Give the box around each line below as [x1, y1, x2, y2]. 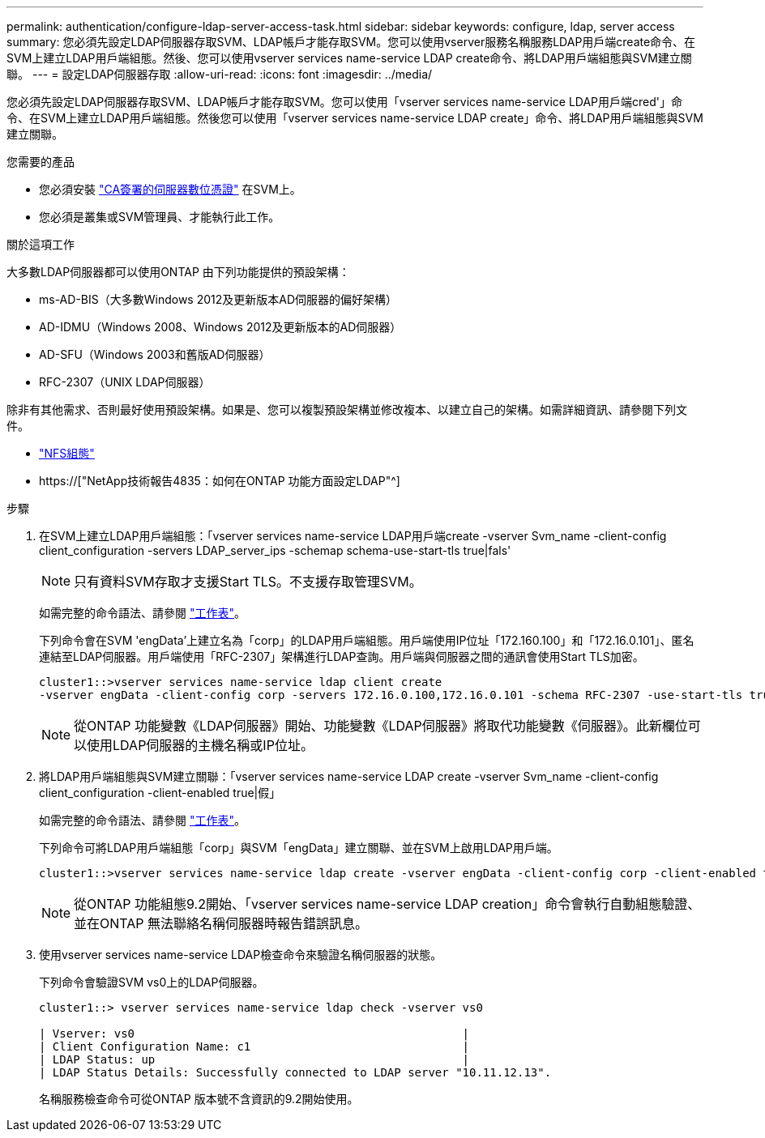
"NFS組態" [39, 446, 95, 460]
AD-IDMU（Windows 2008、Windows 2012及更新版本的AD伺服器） [39, 320, 402, 334]
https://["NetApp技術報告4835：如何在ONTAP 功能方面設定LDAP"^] [39, 474, 400, 488]
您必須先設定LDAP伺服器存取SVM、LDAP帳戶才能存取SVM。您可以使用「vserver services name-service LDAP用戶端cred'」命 [6, 95, 683, 109]
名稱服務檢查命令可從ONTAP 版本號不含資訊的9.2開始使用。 [39, 1092, 359, 1106]
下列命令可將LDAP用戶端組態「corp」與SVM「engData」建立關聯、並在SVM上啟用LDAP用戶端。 [39, 841, 558, 855]
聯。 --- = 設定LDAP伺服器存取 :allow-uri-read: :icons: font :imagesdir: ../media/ [6, 67, 433, 81]
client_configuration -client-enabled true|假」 [39, 786, 281, 799]
